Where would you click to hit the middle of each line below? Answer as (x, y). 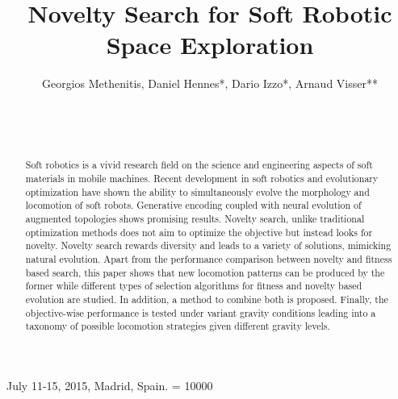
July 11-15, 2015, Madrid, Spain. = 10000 (110, 386)
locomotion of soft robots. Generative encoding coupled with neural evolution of (193, 205)
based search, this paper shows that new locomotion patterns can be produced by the (205, 272)
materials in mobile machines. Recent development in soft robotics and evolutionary (202, 179)
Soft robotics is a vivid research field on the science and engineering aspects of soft (199, 165)
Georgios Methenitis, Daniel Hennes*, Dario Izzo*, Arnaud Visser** (210, 83)
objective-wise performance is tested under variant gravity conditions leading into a (201, 312)
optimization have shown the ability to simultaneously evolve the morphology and (197, 191)
